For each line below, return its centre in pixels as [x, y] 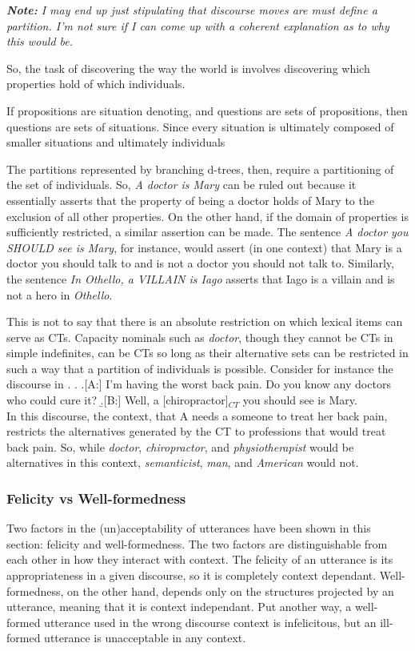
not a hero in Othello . [60, 294]
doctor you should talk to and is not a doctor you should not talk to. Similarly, [200, 263]
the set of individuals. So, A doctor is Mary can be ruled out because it [182, 185]
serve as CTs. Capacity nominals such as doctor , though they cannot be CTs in [200, 337]
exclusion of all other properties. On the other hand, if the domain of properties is [208, 216]
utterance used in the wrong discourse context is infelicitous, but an [210, 622]
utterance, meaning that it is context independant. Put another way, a [179, 607]
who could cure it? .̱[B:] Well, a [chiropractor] [118, 400]
